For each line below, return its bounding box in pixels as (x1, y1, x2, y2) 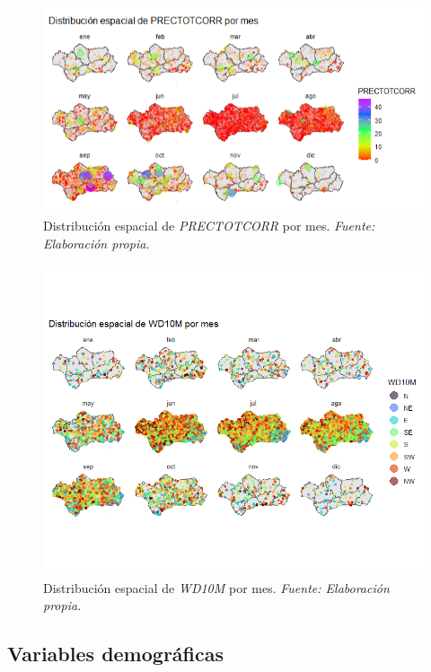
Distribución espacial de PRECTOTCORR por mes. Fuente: (43, 216, 375, 235)
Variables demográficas (7, 640, 224, 668)
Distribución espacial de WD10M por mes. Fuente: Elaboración (43, 578, 390, 597)
